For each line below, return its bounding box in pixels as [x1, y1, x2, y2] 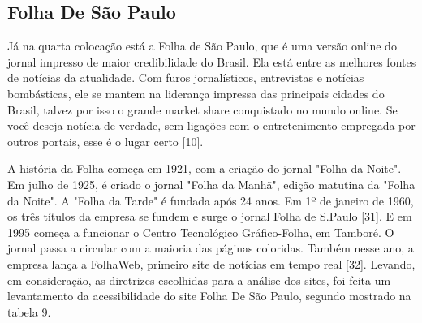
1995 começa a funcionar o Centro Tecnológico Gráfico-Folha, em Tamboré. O [7, 223, 394, 240]
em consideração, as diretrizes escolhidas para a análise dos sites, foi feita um [7, 271, 391, 288]
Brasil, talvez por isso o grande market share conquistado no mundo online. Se [7, 101, 398, 118]
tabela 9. [7, 303, 51, 320]
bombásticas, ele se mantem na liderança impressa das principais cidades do [7, 84, 385, 101]
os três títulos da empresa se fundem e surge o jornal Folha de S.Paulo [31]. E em [7, 208, 412, 225]
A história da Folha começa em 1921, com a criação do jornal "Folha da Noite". [7, 160, 402, 177]
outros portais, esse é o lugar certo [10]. [7, 132, 204, 149]
